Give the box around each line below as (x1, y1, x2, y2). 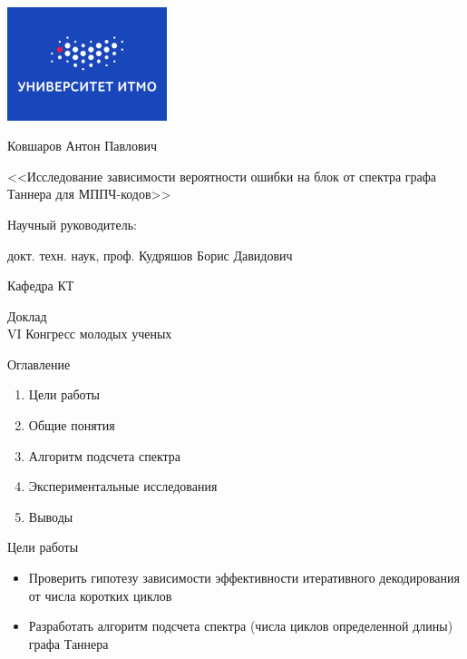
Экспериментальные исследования (28, 477, 218, 496)
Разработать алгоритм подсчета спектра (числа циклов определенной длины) (28, 616, 453, 635)
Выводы (28, 507, 73, 526)
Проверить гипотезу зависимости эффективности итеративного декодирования (28, 568, 461, 587)
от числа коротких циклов (28, 585, 172, 605)
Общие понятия (28, 416, 115, 435)
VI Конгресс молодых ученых (7, 324, 172, 343)
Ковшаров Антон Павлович (7, 136, 158, 155)
